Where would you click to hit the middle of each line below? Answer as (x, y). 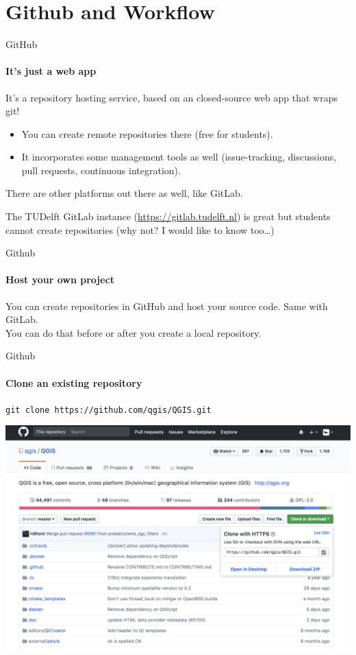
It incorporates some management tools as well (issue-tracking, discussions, (179, 157)
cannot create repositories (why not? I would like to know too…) (140, 229)
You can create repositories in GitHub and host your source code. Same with (167, 306)
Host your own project (60, 279)
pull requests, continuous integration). (101, 170)
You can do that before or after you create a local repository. (133, 332)
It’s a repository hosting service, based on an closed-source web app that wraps (171, 97)
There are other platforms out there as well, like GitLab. (124, 193)
